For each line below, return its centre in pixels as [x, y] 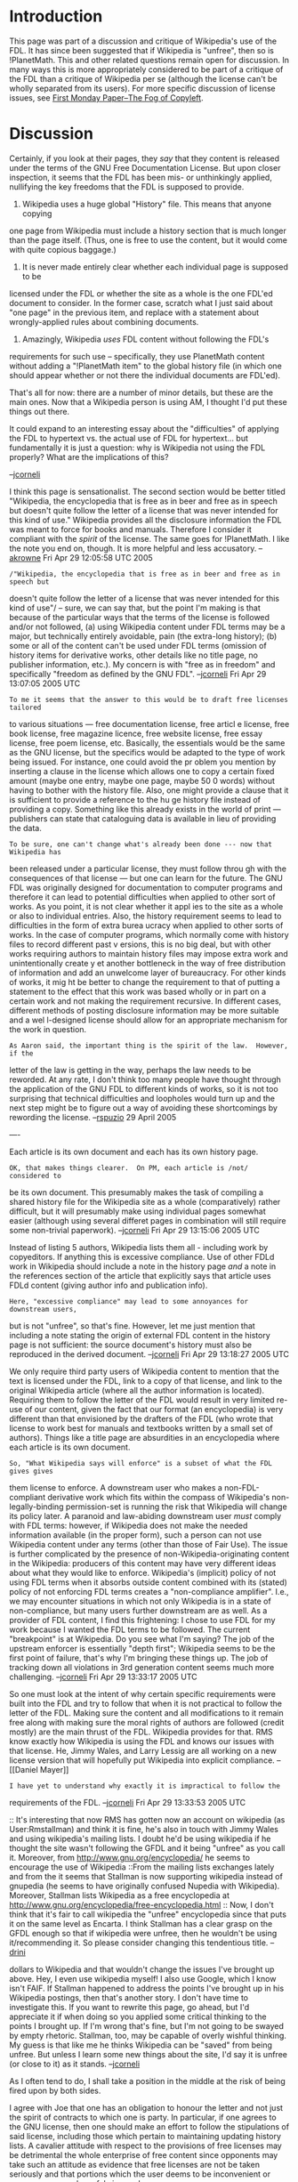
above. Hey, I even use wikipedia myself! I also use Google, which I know [143, 1978]
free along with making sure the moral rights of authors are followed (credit [147, 1722]
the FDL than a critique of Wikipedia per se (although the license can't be [143, 78]
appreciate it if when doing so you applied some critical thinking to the [138, 2016]
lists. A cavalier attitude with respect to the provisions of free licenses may [145, 2146]
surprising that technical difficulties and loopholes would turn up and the [142, 1098]
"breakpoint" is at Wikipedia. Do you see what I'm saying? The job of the [142, 1638]
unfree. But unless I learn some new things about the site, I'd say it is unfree [148, 2054]
